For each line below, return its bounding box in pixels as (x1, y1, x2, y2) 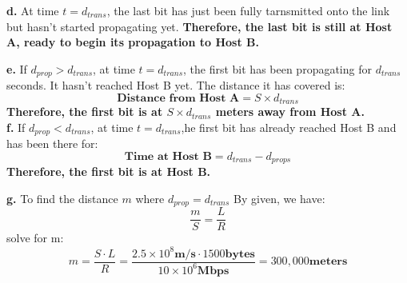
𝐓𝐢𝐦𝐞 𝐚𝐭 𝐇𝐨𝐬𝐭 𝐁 (124, 150, 212, 162)
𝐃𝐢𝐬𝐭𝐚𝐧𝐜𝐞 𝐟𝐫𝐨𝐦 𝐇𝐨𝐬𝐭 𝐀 (117, 92, 240, 104)
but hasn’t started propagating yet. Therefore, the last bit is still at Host (6, 18, 393, 34)
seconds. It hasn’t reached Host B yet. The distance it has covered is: (6, 77, 345, 94)
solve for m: (6, 229, 64, 246)
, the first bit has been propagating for (183, 60, 372, 77)
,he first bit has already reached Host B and (181, 118, 397, 135)
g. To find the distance (6, 189, 118, 206)
